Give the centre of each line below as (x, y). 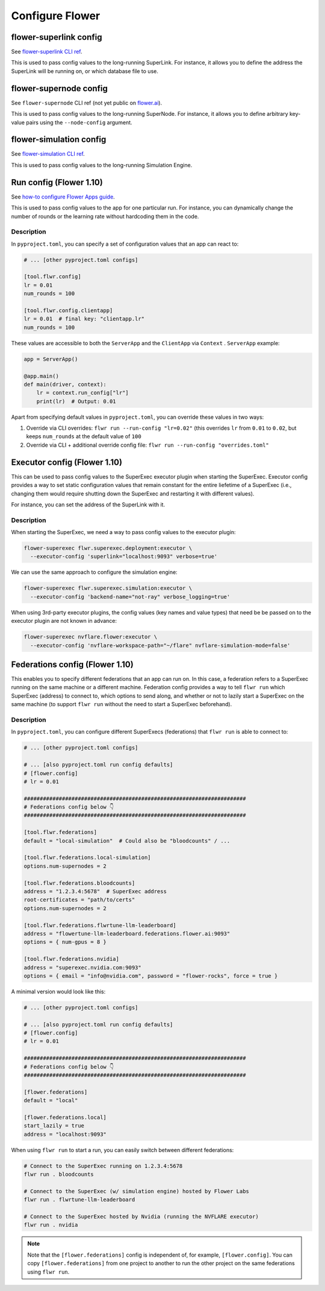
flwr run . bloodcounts (59, 1175)
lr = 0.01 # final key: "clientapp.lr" (84, 319)
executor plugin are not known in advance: (64, 621)
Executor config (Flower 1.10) (67, 462)
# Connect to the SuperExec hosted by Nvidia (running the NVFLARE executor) (141, 1217)
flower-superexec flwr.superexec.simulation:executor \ (108, 588)
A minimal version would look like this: (58, 991)
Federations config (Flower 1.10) (72, 664)
